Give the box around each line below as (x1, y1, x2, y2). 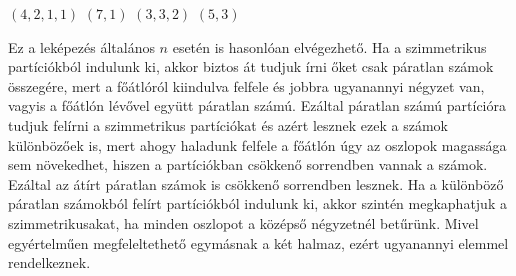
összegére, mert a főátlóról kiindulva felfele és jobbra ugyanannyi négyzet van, (8, 75, 485, 96)
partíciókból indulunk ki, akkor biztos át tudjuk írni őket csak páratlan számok (8, 56, 494, 77)
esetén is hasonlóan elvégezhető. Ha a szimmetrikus (172, 36, 487, 57)
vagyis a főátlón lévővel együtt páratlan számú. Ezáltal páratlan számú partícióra (8, 95, 506, 116)
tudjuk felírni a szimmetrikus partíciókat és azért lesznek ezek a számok (8, 114, 448, 135)
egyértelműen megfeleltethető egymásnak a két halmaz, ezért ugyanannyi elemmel (8, 232, 509, 253)
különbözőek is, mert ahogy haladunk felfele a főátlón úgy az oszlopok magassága (8, 134, 507, 155)
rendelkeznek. (8, 252, 91, 273)
